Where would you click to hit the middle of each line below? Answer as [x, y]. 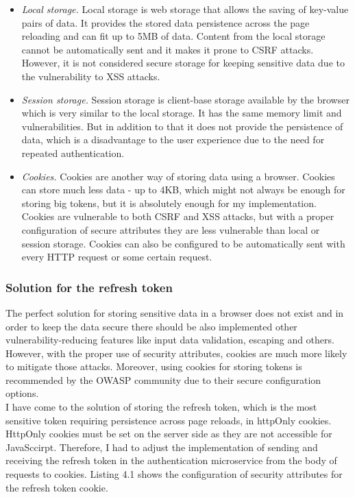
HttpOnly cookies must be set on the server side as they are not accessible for [169, 434]
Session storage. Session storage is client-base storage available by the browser [185, 99]
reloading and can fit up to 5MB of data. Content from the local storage [173, 36]
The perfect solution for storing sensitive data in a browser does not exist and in [175, 312]
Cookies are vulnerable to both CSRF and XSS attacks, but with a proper [178, 216]
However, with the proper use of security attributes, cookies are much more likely [176, 353]
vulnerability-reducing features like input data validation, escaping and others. [170, 340]
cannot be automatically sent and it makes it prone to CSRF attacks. [168, 49]
